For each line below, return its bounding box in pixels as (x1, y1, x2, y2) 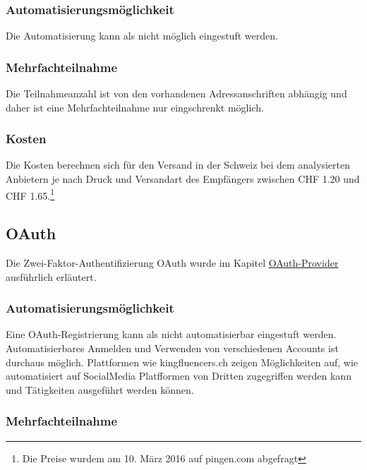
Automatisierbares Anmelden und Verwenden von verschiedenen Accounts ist (6, 341, 339, 356)
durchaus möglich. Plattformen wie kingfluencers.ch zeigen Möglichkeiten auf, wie (6, 354, 359, 369)
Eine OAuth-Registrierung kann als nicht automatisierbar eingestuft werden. (6, 327, 337, 342)
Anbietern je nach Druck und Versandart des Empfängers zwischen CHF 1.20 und (6, 171, 360, 186)
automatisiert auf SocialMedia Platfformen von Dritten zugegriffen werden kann (6, 368, 351, 383)
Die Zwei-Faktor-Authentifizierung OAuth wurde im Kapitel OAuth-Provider (6, 255, 339, 270)
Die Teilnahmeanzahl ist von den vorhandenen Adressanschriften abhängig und (6, 86, 347, 101)
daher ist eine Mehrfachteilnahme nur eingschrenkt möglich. (6, 100, 264, 114)
